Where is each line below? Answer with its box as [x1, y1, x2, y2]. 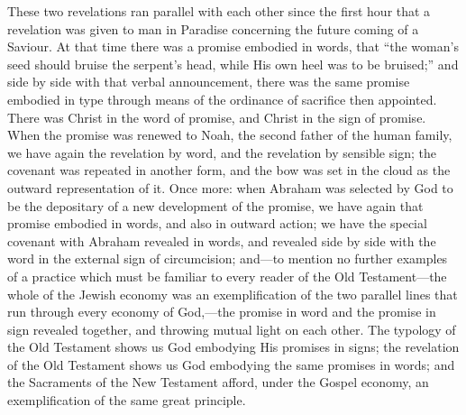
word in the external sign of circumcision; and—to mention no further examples [7, 249, 448, 268]
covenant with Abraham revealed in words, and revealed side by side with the [7, 231, 436, 250]
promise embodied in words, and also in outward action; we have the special [7, 214, 427, 233]
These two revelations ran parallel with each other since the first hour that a [7, 2, 431, 20]
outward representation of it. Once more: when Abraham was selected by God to [7, 178, 453, 197]
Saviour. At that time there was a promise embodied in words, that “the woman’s [7, 37, 459, 56]
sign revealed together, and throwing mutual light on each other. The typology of [7, 319, 456, 338]
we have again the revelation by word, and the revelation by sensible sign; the [7, 143, 436, 161]
